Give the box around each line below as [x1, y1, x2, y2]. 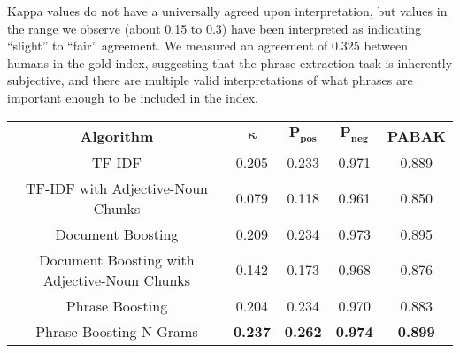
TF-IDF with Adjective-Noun [25, 177, 208, 198]
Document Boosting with [39, 249, 195, 270]
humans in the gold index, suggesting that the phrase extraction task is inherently [7, 53, 453, 72]
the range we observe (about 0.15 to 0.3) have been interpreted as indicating [7, 19, 422, 37]
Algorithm [80, 125, 154, 146]
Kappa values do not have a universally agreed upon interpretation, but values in [7, 2, 448, 19]
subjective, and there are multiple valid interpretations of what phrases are [7, 71, 413, 89]
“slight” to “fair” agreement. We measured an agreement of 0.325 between [7, 36, 408, 55]
